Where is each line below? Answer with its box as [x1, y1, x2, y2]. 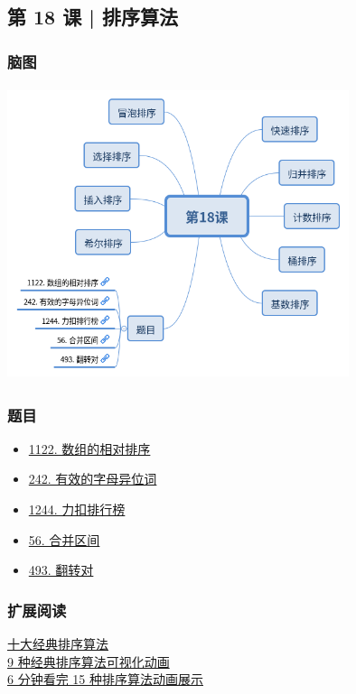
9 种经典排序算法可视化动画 [7, 652, 170, 671]
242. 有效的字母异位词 [28, 469, 157, 488]
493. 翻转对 [28, 560, 94, 579]
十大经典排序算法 [7, 634, 108, 653]
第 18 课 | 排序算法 [7, 3, 179, 31]
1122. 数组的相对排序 [28, 439, 151, 458]
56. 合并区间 [28, 530, 100, 549]
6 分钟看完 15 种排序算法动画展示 [7, 670, 203, 689]
